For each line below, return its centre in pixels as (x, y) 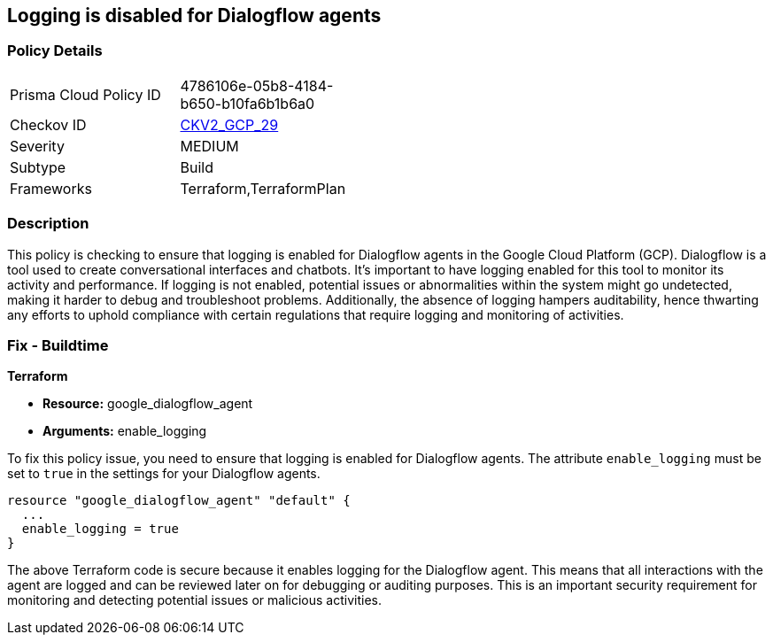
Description (48, 224)
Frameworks (51, 188)
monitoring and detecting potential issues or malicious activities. (194, 600)
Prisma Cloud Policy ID (85, 94)
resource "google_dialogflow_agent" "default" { (179, 501)
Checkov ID (48, 124)
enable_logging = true (100, 529)
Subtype (38, 167)
